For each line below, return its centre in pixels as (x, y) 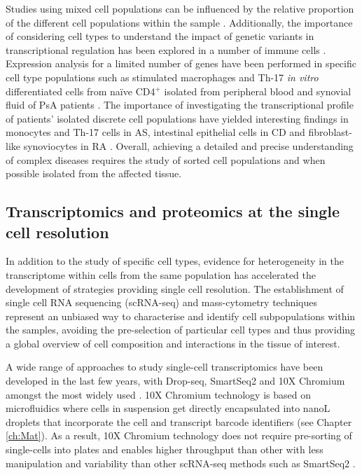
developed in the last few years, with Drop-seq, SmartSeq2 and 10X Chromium (175, 381)
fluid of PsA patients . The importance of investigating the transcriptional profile (180, 105)
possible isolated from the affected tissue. (94, 173)
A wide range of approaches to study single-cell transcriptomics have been (165, 367)
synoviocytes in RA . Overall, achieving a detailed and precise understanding (188, 145)
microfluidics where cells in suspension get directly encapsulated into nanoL (168, 408)
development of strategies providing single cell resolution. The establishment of (175, 288)
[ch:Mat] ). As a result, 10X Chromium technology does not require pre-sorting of (179, 435)
